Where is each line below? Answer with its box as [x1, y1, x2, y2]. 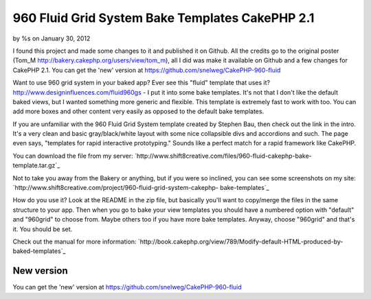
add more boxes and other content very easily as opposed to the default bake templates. [12, 107, 265, 116]
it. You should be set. [12, 225, 73, 233]
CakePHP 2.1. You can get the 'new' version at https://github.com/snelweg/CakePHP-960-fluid [12, 66, 281, 74]
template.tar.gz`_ [12, 161, 60, 169]
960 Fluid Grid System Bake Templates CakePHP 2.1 [12, 10, 315, 25]
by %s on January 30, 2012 [12, 34, 91, 43]
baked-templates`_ [12, 247, 66, 255]
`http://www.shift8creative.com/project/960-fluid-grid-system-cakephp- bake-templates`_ [12, 184, 269, 192]
